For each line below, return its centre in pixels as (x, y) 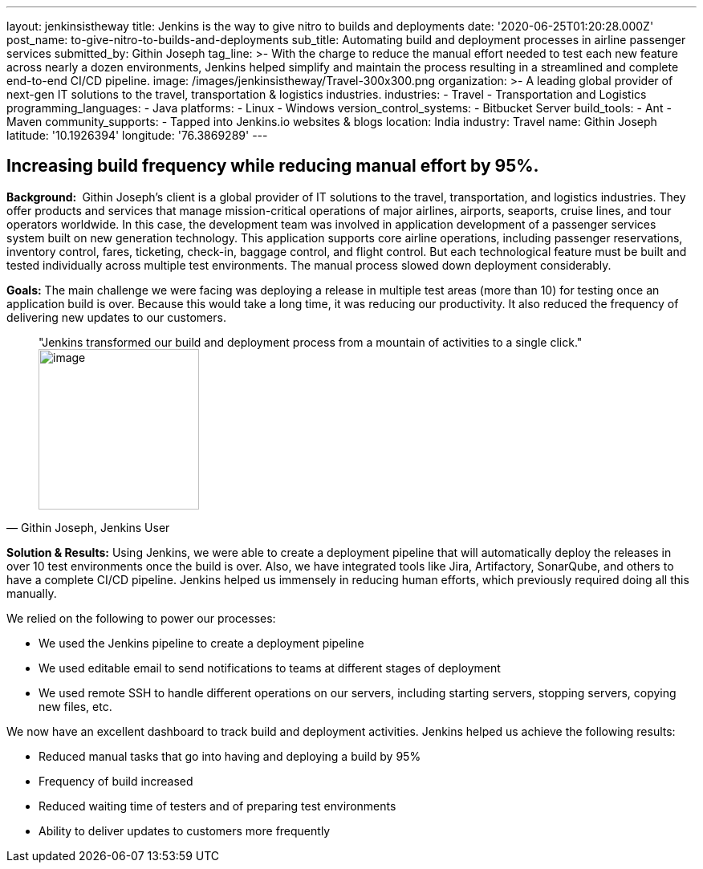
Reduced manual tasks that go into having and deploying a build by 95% (230, 756)
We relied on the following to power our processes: (141, 618)
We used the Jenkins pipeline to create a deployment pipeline (201, 643)
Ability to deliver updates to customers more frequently (185, 830)
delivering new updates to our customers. (116, 317)
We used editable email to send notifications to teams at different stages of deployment (270, 668)
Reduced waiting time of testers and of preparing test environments (217, 806)
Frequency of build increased (116, 781)
